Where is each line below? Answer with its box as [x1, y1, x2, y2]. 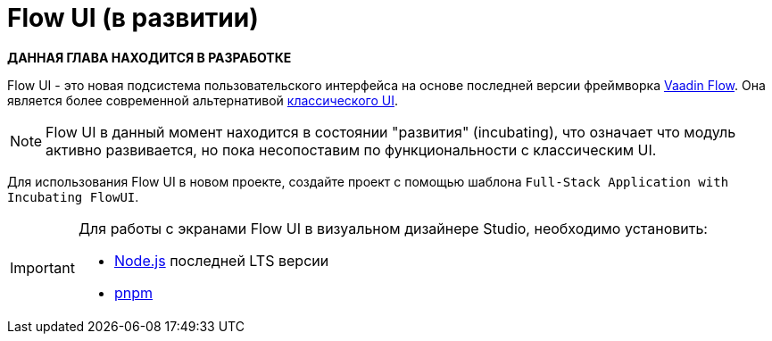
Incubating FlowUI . [7, 188, 139, 204]
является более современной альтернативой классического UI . [7, 92, 398, 108]
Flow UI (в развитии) [7, 3, 259, 33]
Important [10, 258, 75, 277]
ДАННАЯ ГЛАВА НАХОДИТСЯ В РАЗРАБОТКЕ [7, 49, 292, 65]
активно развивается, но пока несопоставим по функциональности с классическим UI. [46, 140, 657, 159]
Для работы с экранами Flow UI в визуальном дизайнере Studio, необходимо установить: [78, 219, 708, 237]
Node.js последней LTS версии [113, 251, 329, 270]
